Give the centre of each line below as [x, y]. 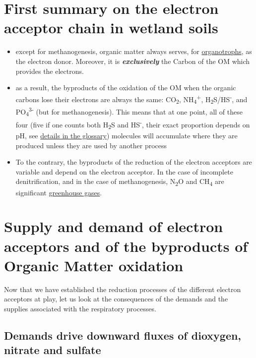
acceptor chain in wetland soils [111, 28]
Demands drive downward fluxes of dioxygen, [123, 335]
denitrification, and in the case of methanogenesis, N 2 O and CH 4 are [120, 182]
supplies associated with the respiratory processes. [80, 308]
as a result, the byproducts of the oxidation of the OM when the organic [126, 88]
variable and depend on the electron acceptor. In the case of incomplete [124, 171]
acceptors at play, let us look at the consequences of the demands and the [116, 299]
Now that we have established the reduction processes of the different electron [123, 289]
